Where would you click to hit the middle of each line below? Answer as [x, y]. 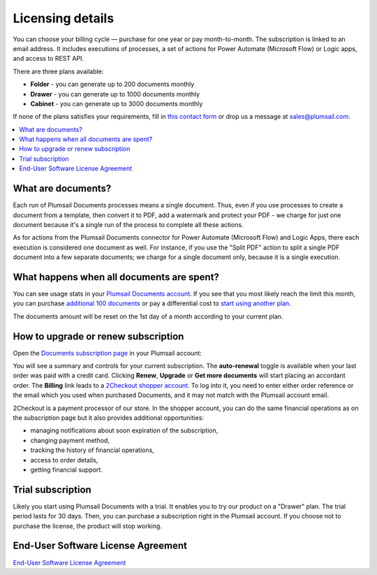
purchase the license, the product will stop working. [87, 526]
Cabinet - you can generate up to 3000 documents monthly [117, 103]
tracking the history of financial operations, [93, 450]
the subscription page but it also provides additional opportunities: [108, 418]
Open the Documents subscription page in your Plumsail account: [108, 353]
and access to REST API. [48, 59]
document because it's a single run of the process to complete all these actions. [128, 224]
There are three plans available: [58, 71]
